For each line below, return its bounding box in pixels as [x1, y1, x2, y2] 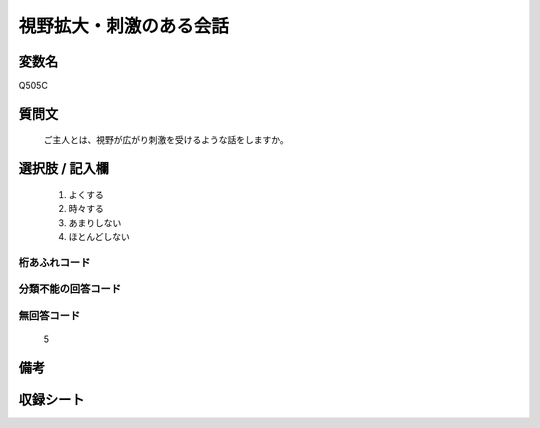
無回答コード [18, 308, 81, 322]
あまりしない [68, 216, 122, 229]
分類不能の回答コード [18, 282, 122, 296]
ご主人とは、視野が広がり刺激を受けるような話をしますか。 [43, 134, 289, 146]
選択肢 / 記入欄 [18, 160, 110, 177]
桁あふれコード [18, 255, 91, 269]
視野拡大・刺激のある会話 [18, 15, 230, 37]
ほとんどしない [68, 231, 130, 243]
